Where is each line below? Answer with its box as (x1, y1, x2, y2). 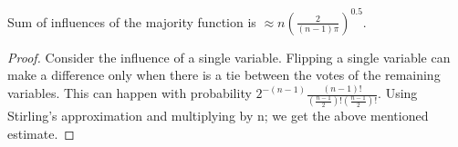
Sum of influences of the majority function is (7, 12, 256, 31)
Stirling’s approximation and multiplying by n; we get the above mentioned (7, 106, 429, 125)
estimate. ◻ (7, 123, 75, 142)
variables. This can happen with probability (7, 83, 252, 102)
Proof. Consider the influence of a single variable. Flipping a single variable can (7, 47, 451, 66)
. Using (378, 83, 418, 102)
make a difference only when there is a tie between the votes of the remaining (7, 65, 441, 84)
